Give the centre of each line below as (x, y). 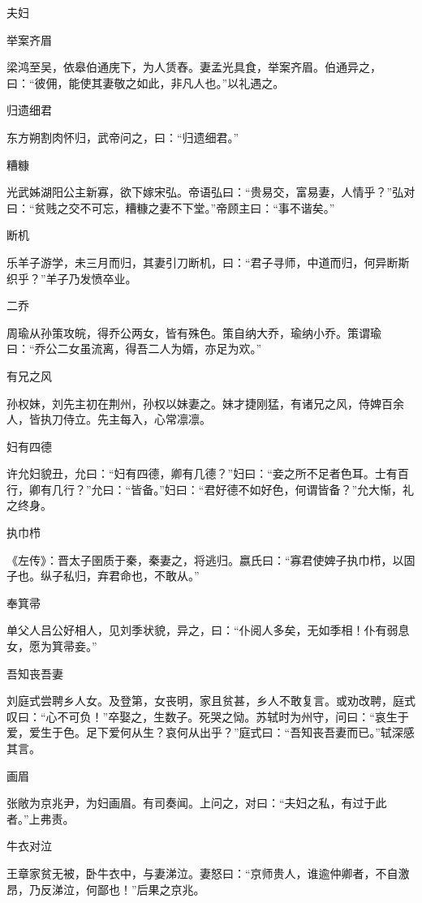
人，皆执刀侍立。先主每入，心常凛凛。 (109, 419)
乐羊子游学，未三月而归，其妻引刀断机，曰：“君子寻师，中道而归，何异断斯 (208, 262)
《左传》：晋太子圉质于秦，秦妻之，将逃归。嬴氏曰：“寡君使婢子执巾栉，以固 (211, 559)
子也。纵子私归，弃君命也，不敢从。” (103, 576)
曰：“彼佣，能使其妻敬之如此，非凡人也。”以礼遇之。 (146, 82)
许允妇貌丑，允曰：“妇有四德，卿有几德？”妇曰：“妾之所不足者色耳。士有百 (208, 473)
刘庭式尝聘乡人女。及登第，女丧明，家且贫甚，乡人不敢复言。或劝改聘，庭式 (211, 701)
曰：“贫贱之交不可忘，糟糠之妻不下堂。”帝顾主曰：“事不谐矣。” (171, 207)
